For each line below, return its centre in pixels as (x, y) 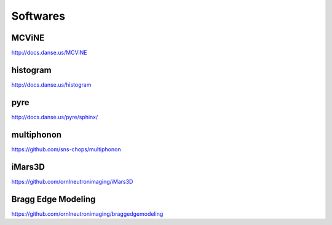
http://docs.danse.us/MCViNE (49, 53)
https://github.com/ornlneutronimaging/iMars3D (72, 181)
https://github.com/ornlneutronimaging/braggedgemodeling (87, 214)
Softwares (38, 16)
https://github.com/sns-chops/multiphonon (66, 149)
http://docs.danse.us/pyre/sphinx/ (55, 117)
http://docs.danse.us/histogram (51, 85)
